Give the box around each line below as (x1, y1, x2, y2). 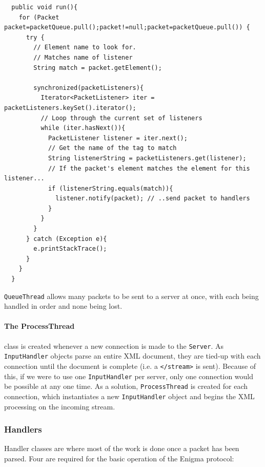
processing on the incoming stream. (4, 401, 115, 412)
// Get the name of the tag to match (48, 144, 177, 152)
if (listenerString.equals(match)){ (48, 184, 173, 192)
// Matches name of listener (33, 53, 133, 61)
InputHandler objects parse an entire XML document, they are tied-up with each (4, 350, 261, 361)
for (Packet (18, 13, 59, 21)
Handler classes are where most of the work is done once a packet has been (4, 443, 239, 454)
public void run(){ (11, 4, 78, 11)
